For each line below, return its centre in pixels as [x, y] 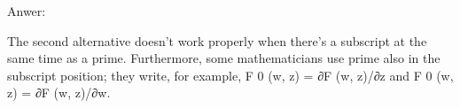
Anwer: [27, 11]
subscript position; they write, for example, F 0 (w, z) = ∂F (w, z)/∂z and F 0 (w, [230, 75]
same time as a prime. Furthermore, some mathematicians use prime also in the [224, 58]
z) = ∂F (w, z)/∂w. [59, 93]
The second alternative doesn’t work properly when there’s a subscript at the [217, 40]
